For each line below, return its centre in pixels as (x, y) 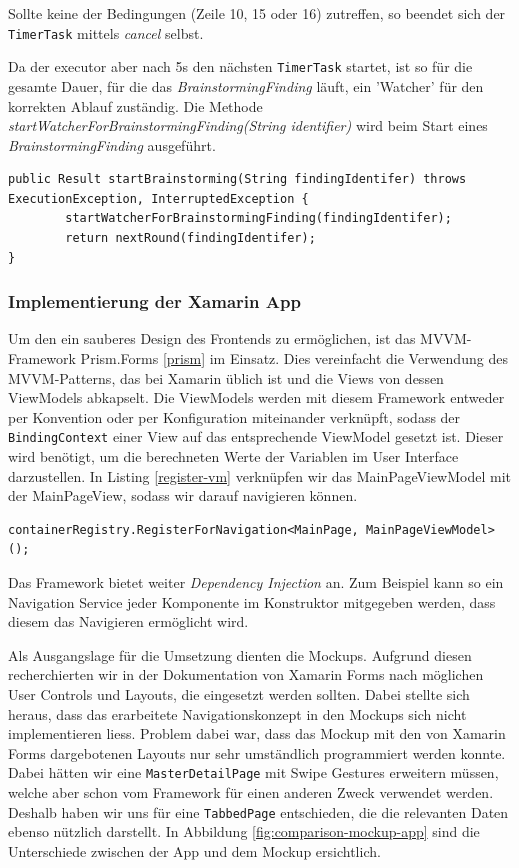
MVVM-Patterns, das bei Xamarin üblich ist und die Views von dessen (226, 377)
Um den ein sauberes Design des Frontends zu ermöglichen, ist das (212, 338)
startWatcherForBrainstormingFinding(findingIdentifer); (258, 218)
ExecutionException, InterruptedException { (158, 198)
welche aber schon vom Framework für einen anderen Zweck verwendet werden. (251, 792)
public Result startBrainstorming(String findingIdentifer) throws (237, 179)
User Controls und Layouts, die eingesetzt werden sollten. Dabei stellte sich (239, 694)
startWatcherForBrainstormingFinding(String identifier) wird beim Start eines (248, 125)
